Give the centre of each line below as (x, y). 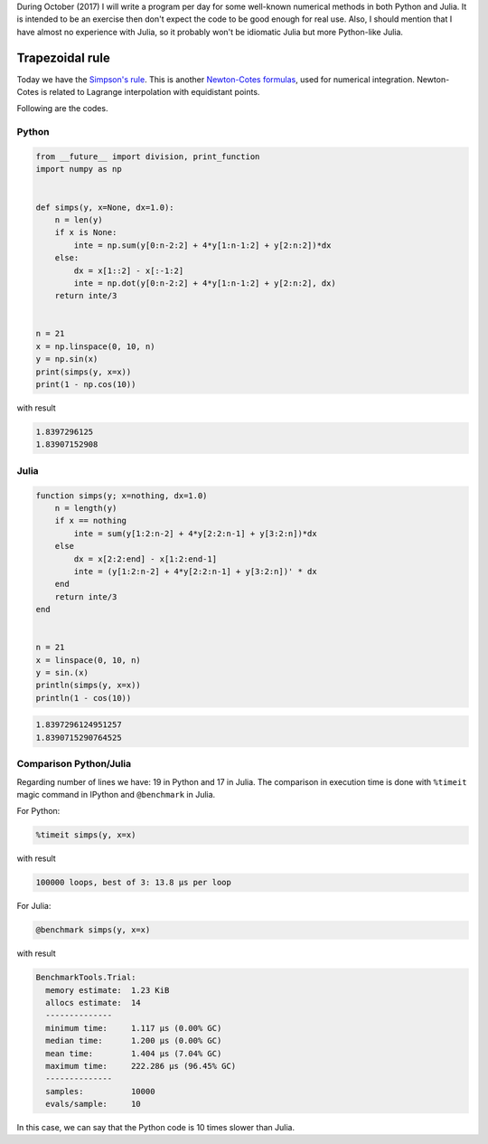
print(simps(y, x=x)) (84, 372)
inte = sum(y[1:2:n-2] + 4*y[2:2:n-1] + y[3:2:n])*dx (195, 533)
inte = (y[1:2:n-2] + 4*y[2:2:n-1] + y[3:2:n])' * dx (195, 571)
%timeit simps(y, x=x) (86, 835)
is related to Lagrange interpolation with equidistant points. (150, 92)
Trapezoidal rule (63, 57)
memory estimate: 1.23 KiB (108, 990)
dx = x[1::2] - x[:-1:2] (129, 270)
